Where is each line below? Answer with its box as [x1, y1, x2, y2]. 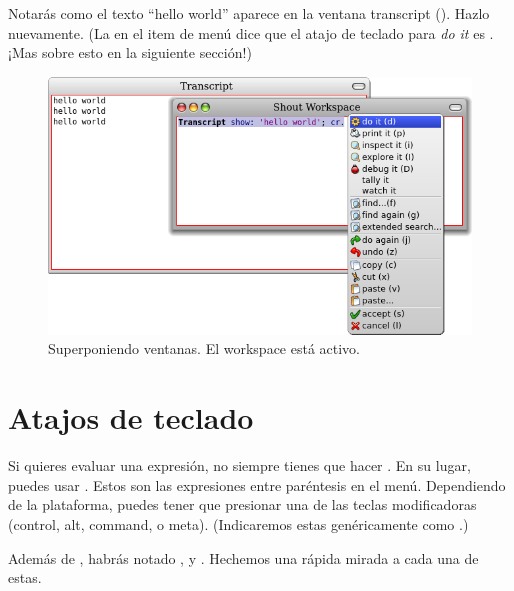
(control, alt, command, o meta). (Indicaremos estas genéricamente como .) [8, 513, 469, 534]
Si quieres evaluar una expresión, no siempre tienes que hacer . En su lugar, [8, 455, 471, 476]
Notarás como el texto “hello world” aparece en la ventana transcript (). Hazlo [8, 3, 490, 23]
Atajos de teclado [8, 397, 254, 438]
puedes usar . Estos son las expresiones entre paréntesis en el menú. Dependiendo [8, 474, 506, 495]
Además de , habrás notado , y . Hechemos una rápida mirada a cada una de [8, 547, 479, 568]
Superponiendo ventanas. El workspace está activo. [48, 338, 361, 359]
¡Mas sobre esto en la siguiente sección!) [8, 42, 252, 63]
